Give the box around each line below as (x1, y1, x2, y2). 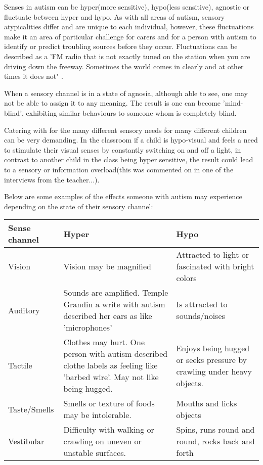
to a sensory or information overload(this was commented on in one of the (4, 164, 234, 174)
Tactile (8, 359, 32, 371)
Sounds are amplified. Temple (63, 287, 168, 299)
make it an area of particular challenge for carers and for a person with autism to (4, 31, 256, 41)
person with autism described (63, 348, 168, 360)
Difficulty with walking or (63, 424, 154, 436)
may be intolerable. (63, 409, 131, 421)
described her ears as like (63, 310, 152, 322)
